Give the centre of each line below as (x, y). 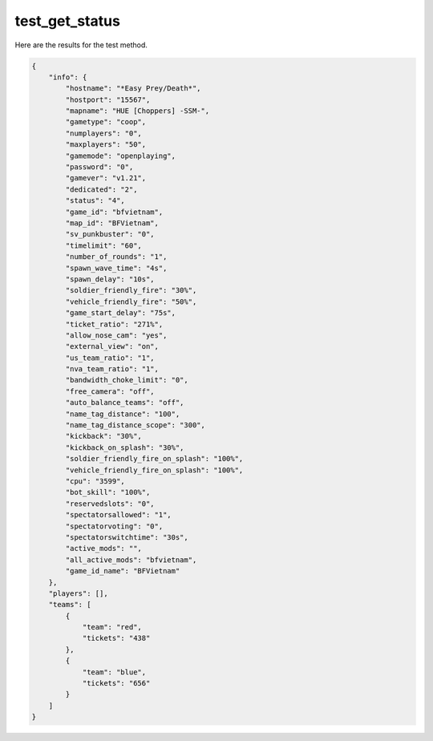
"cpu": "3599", (95, 481)
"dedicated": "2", (101, 189)
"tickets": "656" (116, 683)
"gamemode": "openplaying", (121, 156)
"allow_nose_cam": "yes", (116, 335)
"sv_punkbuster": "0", (110, 234)
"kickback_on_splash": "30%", (125, 447)
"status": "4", (95, 201)
